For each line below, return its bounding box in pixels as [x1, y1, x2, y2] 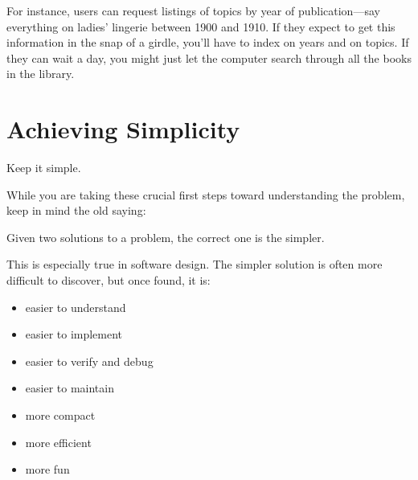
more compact [25, 407, 96, 424]
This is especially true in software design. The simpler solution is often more [6, 256, 383, 273]
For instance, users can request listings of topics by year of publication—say [6, 2, 380, 18]
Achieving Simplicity [6, 113, 240, 146]
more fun [25, 461, 70, 478]
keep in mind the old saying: [6, 202, 146, 219]
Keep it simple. [6, 159, 81, 176]
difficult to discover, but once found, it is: [6, 272, 211, 289]
